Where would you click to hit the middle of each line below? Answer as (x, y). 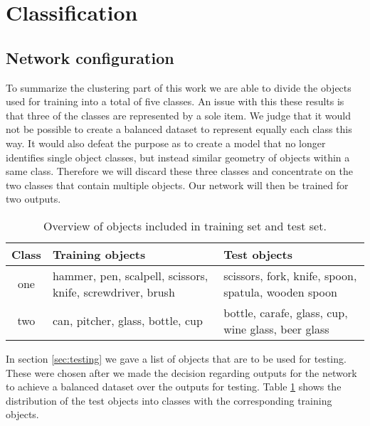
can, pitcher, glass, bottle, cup (127, 321)
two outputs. (33, 199)
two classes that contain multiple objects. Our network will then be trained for (177, 185)
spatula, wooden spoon (280, 292)
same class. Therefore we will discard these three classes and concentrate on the (179, 171)
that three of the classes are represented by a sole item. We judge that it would (179, 115)
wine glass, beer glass (276, 329)
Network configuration (90, 57)
